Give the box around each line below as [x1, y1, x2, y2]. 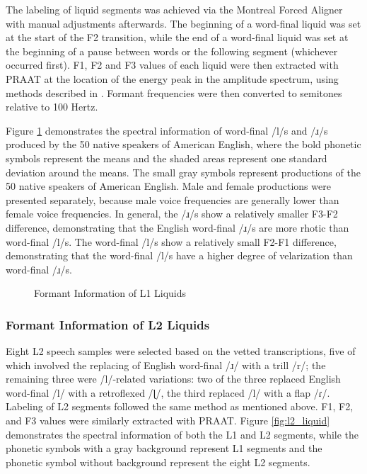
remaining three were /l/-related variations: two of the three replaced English [6, 371, 341, 386]
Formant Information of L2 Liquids [6, 315, 210, 333]
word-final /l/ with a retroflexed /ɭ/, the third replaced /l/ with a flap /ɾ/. [6, 385, 330, 400]
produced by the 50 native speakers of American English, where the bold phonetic [6, 137, 361, 152]
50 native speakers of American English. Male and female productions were [6, 179, 331, 193]
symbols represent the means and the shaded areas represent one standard [6, 150, 327, 165]
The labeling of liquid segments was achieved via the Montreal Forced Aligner [6, 2, 343, 16]
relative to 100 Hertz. [6, 99, 98, 114]
